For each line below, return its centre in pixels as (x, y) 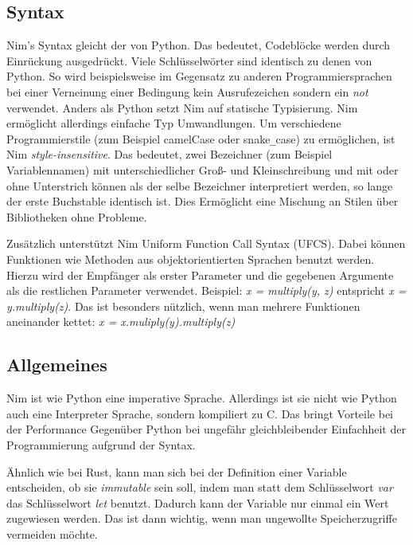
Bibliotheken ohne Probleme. (77, 216)
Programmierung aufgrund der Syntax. (101, 444)
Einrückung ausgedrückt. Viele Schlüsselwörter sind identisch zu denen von (189, 60)
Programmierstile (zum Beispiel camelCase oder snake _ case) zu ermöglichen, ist (201, 138)
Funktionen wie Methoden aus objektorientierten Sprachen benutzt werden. (191, 259)
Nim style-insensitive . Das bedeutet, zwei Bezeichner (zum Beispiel (169, 154)
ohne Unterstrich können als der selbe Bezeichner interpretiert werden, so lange (200, 185)
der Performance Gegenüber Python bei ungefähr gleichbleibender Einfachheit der (206, 429)
